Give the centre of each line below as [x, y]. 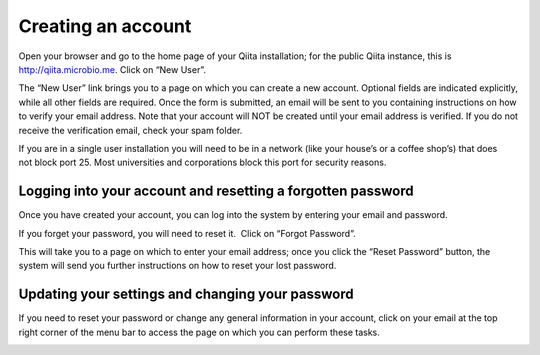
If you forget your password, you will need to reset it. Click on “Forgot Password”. [187, 233]
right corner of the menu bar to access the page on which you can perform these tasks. [199, 332]
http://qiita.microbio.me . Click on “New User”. [112, 69]
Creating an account [105, 26]
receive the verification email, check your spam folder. [130, 130]
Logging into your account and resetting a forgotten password [216, 191]
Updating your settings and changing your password [186, 294]
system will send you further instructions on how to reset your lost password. [177, 266]
